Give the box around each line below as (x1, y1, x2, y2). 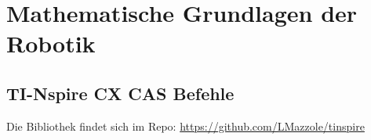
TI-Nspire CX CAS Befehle (6, 81, 235, 105)
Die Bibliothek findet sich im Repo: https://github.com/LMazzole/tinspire (6, 117, 365, 134)
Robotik (6, 27, 96, 59)
